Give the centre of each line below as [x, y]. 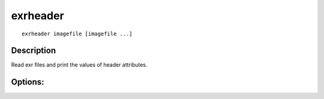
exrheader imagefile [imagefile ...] [77, 34]
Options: [28, 82]
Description [34, 51]
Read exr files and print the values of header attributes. [79, 65]
